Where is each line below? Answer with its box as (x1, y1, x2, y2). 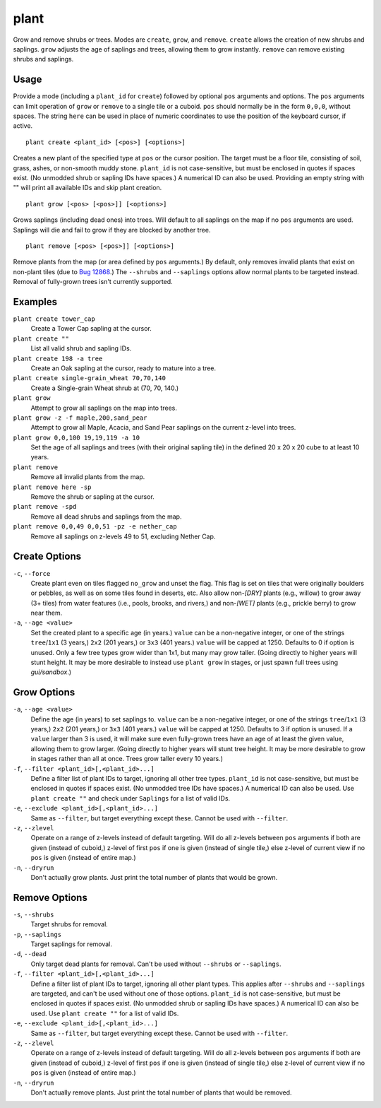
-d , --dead (13, 950, 47, 958)
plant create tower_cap (13, 315, 95, 323)
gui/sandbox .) (30, 668, 72, 676)
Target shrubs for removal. (30, 920, 109, 929)
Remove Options (13, 891, 87, 904)
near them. (30, 608, 63, 618)
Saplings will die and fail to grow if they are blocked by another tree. (13, 225, 211, 234)
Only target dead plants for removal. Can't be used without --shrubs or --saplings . (30, 960, 282, 968)
